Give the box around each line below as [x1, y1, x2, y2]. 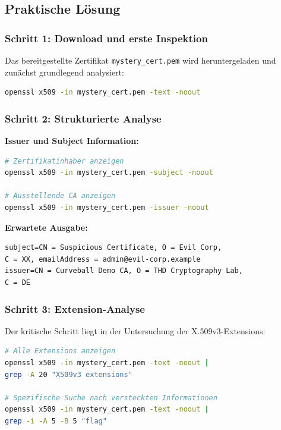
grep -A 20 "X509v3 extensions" [5, 370, 132, 379]
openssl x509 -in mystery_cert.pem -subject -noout [5, 168, 213, 177]
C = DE [5, 278, 30, 287]
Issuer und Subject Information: [5, 134, 139, 147]
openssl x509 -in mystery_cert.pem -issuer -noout [5, 203, 209, 212]
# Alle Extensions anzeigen [5, 347, 116, 356]
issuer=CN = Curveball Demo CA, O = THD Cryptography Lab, [5, 266, 243, 275]
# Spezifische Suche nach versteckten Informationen [5, 393, 217, 402]
